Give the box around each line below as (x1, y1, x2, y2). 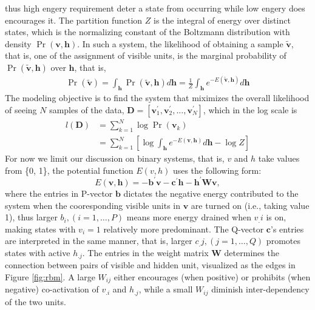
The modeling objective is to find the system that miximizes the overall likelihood (5, 91, 310, 104)
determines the (224, 246, 279, 259)
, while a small (138, 283, 193, 295)
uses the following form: (172, 163, 262, 176)
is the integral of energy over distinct (154, 13, 291, 26)
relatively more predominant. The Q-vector (103, 222, 264, 235)
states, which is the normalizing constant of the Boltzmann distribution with (5, 25, 290, 38)
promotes (266, 234, 300, 247)
